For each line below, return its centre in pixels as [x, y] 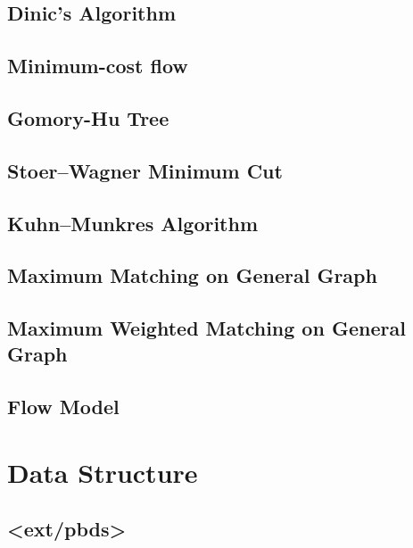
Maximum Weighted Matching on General [206, 328]
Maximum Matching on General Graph [192, 275]
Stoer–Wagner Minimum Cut [145, 170]
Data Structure [103, 472]
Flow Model [63, 407]
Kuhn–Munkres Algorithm [133, 223]
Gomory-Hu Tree [88, 117]
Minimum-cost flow [98, 66]
